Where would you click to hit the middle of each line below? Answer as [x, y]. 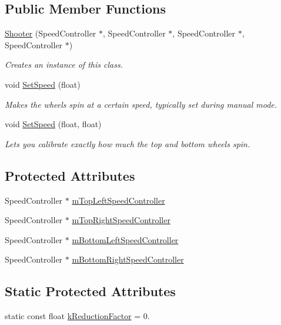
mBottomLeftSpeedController [125, 239]
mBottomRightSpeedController [128, 259]
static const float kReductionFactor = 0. [77, 316]
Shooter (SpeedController [51, 33]
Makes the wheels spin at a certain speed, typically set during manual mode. [141, 104]
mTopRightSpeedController [121, 220]
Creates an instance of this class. [64, 64]
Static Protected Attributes [90, 291]
